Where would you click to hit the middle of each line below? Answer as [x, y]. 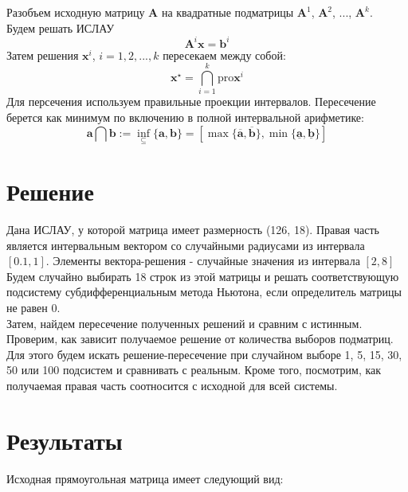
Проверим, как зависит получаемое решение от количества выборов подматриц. [200, 339]
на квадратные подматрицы [228, 12]
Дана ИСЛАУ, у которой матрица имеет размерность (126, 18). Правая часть [193, 229]
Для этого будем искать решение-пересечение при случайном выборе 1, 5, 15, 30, [204, 354]
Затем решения [43, 55]
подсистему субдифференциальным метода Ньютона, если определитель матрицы [204, 292]
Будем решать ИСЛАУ [61, 27]
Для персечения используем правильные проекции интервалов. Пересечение [191, 102]
